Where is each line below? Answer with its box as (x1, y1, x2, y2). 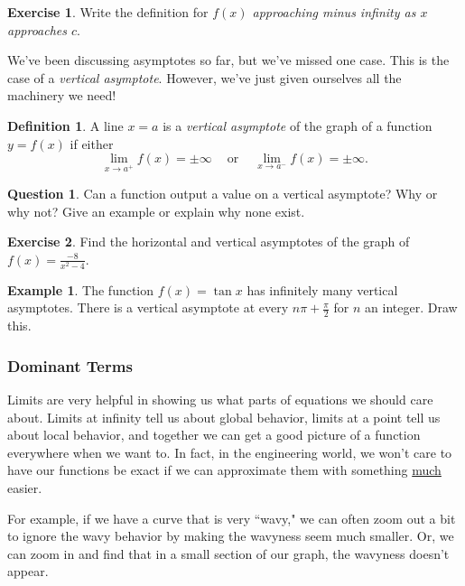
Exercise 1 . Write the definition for (7, 3, 209, 21)
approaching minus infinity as (252, 3, 416, 21)
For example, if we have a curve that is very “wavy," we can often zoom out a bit (7, 508, 456, 527)
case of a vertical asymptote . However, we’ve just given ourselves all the (7, 68, 402, 87)
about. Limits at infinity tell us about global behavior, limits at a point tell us (7, 407, 441, 426)
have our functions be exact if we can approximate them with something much (7, 460, 442, 479)
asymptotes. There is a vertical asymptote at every (7, 298, 289, 317)
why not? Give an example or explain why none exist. (7, 201, 305, 220)
